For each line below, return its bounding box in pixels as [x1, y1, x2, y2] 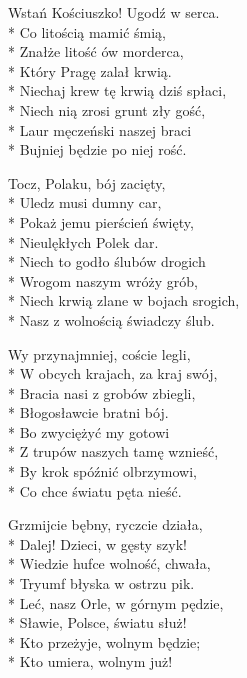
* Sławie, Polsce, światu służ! [8, 612, 187, 633]
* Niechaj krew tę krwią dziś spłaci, [8, 80, 227, 101]
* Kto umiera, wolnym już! [8, 651, 173, 672]
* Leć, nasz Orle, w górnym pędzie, [8, 592, 224, 613]
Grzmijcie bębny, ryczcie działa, [8, 514, 203, 535]
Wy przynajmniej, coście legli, [8, 343, 191, 364]
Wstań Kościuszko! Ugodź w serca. [8, 2, 220, 22]
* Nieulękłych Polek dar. [8, 231, 159, 252]
